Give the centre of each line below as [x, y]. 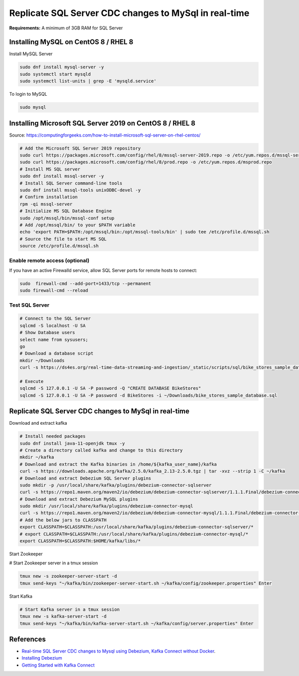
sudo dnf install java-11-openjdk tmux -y [72, 443]
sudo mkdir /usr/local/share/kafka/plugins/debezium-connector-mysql [106, 506]
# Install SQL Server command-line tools [71, 183]
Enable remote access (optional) [49, 260]
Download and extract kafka [38, 423]
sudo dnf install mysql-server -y [62, 67]
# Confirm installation [49, 197]
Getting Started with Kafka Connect [58, 665]
